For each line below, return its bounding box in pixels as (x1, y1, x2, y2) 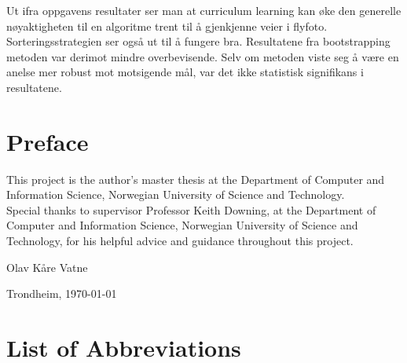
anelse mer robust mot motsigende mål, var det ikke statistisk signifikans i (6, 64, 364, 80)
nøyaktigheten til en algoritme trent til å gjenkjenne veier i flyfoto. (6, 17, 328, 34)
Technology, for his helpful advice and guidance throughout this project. (6, 233, 354, 249)
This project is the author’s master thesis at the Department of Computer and (6, 170, 385, 187)
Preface (6, 125, 89, 157)
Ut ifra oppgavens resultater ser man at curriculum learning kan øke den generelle (6, 2, 401, 18)
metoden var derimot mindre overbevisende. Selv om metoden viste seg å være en (6, 48, 399, 64)
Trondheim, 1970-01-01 (6, 285, 117, 302)
